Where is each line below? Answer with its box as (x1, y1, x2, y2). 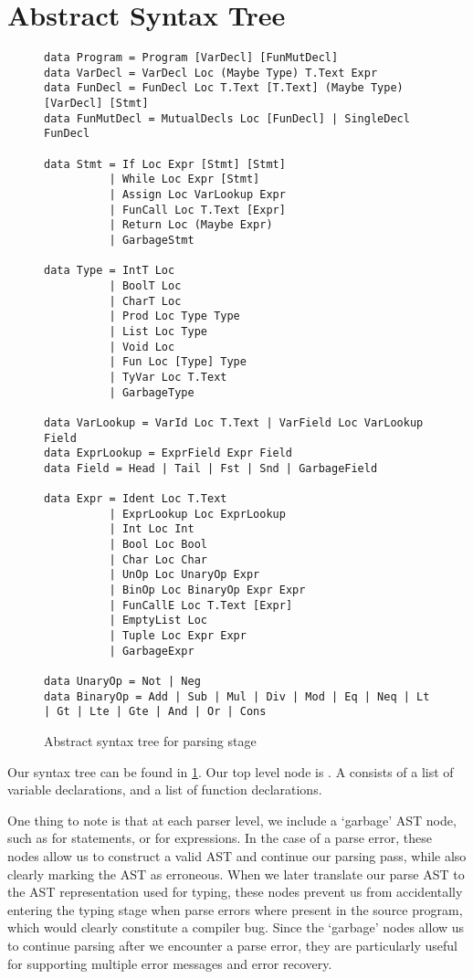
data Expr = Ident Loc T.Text (44, 492, 227, 506)
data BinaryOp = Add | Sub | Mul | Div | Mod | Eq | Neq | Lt (44, 690, 430, 703)
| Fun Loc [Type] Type (109, 355, 247, 369)
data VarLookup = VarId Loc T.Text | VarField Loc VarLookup (44, 416, 424, 429)
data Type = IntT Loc (44, 264, 175, 278)
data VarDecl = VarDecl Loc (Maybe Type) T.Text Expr (44, 66, 378, 79)
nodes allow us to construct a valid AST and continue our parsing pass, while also (7, 846, 467, 865)
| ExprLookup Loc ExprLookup (109, 507, 286, 521)
